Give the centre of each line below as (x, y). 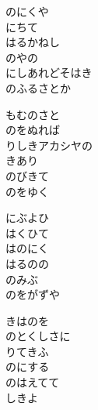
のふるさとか (38, 87)
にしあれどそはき (49, 73)
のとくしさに (38, 336)
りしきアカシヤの (49, 145)
